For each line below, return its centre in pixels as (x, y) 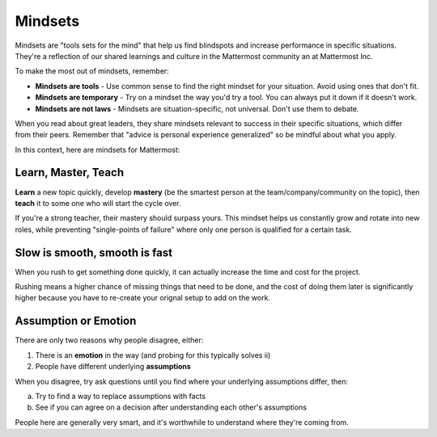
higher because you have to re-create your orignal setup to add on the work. (143, 298)
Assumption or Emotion (76, 321)
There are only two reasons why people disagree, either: (109, 340)
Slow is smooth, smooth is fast (94, 252)
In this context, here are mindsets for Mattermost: (98, 149)
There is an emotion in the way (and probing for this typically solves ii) (153, 355)
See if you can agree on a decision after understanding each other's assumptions (171, 407)
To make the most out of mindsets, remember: (92, 71)
